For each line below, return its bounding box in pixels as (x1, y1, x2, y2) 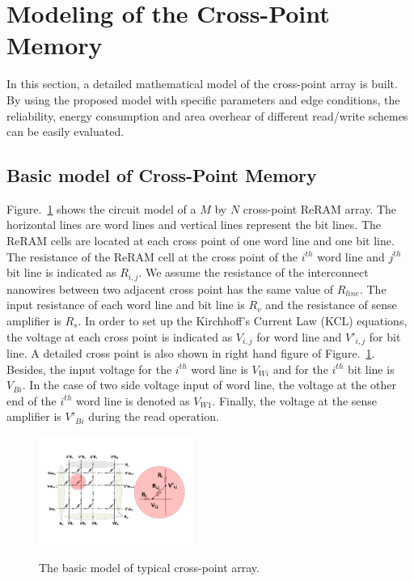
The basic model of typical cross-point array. (39, 559, 260, 576)
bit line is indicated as (6, 264, 116, 281)
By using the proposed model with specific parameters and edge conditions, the (6, 91, 400, 108)
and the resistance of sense (265, 296, 397, 313)
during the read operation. (88, 408, 219, 425)
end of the (6, 392, 57, 409)
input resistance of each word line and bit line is (6, 296, 245, 313)
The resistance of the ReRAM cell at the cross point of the (6, 248, 298, 265)
